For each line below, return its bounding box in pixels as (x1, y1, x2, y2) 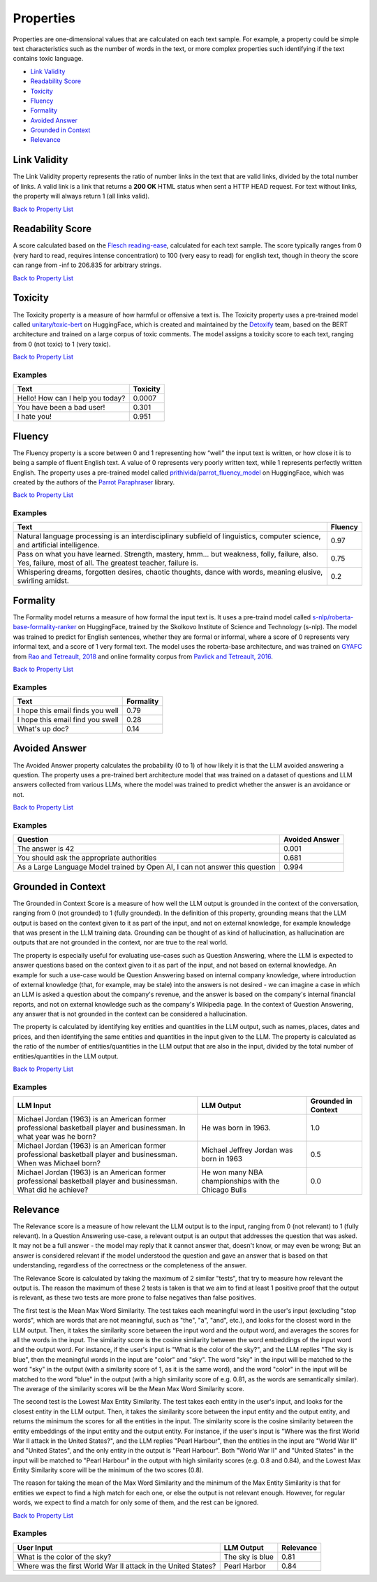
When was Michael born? (17, 1158, 101, 1168)
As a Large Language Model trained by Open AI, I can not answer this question (17, 862, 276, 872)
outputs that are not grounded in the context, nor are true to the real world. (13, 938, 228, 947)
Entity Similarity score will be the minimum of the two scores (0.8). (13, 1466, 204, 1474)
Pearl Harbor (223, 1561, 267, 1571)
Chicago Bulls (201, 1185, 247, 1195)
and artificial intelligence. (17, 540, 101, 550)
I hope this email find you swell (17, 715, 119, 725)
